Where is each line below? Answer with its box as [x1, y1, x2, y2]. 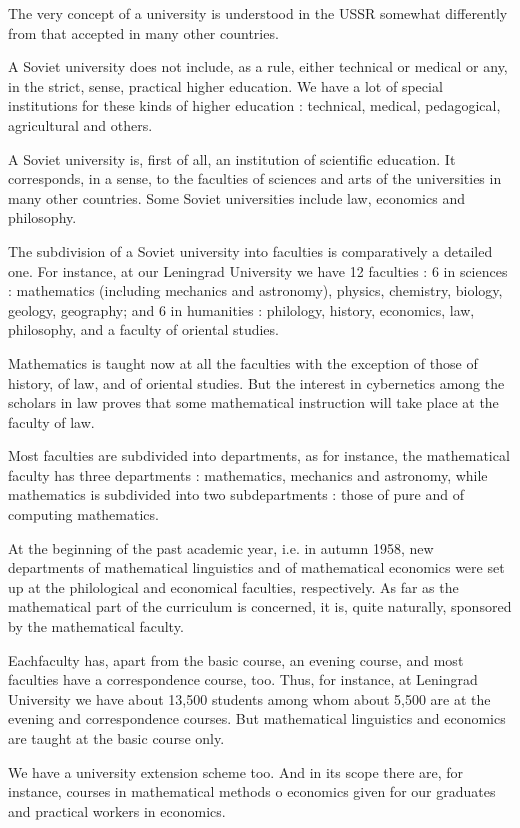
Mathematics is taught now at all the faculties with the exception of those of [8, 352, 478, 373]
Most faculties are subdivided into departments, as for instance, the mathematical [8, 445, 510, 466]
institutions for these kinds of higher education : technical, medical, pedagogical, [8, 95, 501, 116]
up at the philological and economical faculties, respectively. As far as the [8, 576, 459, 597]
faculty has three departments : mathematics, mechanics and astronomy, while [8, 464, 488, 485]
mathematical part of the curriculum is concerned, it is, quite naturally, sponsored [8, 596, 512, 617]
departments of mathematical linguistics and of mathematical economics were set [8, 557, 505, 578]
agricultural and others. [8, 114, 153, 135]
